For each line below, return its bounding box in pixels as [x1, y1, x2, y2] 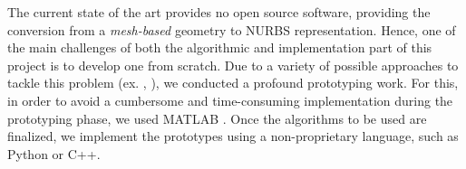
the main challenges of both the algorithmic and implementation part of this [7, 38, 432, 57]
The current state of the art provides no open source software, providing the [7, 3, 431, 21]
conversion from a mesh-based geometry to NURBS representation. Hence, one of [7, 20, 456, 39]
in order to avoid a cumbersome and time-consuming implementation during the [7, 90, 453, 109]
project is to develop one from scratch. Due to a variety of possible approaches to [7, 55, 459, 74]
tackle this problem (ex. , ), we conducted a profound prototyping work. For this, [7, 73, 459, 92]
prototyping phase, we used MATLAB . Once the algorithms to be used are [7, 108, 427, 127]
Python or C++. [7, 144, 101, 163]
